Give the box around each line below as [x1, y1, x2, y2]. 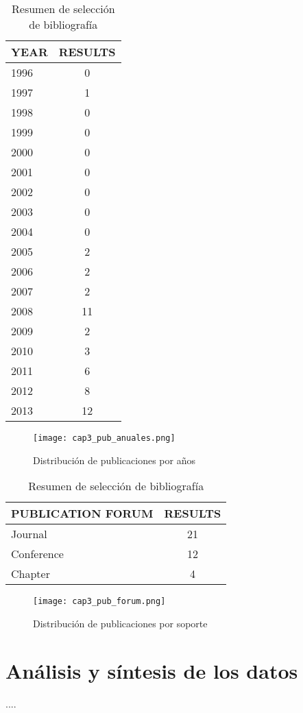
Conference [11, 546, 64, 562]
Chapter [11, 566, 50, 582]
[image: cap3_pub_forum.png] [33, 596, 166, 607]
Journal [11, 526, 47, 542]
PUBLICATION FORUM [11, 505, 154, 522]
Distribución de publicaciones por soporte [33, 616, 208, 630]
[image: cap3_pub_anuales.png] [33, 433, 175, 443]
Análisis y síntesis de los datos [5, 656, 298, 684]
